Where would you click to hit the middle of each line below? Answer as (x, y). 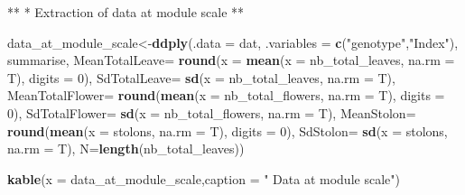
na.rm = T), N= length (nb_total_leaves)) (126, 149)
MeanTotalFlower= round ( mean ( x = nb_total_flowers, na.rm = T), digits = (226, 95)
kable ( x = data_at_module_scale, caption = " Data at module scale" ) (204, 178)
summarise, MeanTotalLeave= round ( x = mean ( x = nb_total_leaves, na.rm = (231, 60)
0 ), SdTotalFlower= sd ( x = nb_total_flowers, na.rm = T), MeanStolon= (212, 112)
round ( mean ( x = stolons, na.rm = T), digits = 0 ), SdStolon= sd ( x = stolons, (228, 130)
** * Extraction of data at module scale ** (126, 12)
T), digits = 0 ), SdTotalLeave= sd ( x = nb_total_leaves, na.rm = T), (201, 77)
